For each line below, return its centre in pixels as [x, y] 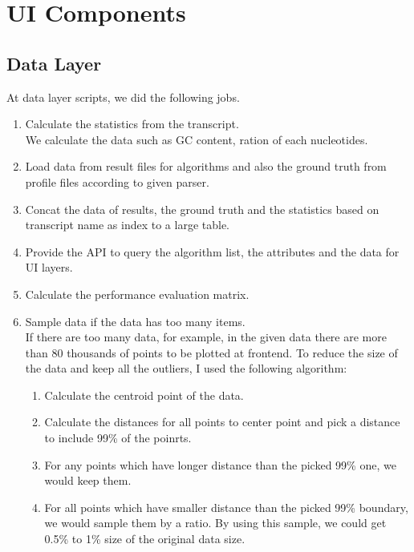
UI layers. [49, 267]
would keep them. [88, 480]
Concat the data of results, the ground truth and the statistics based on [202, 209]
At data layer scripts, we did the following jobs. [123, 97]
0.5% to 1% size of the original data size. [145, 539]
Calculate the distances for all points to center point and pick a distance [222, 422]
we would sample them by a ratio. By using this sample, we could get [215, 523]
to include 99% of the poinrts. [118, 438]
